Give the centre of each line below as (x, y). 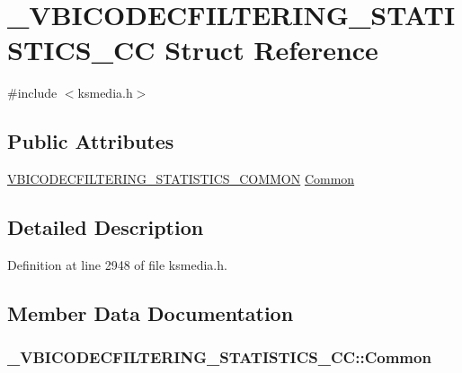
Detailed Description (106, 227)
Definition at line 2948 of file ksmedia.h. (117, 264)
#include (32, 93)
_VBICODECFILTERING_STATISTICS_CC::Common (219, 357)
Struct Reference (271, 50)
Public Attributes (91, 141)
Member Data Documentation (151, 312)
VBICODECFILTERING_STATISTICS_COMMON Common (181, 179)
